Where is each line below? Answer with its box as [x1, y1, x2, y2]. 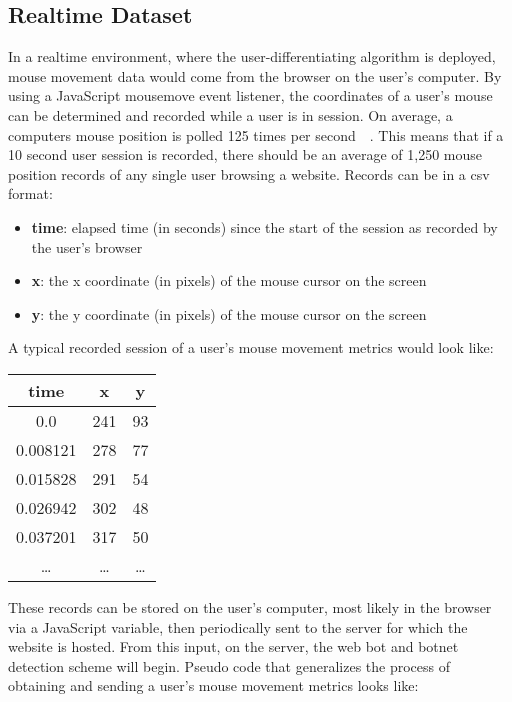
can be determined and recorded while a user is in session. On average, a [8, 104, 453, 125]
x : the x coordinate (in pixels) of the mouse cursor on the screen [31, 270, 427, 291]
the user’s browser [31, 236, 143, 257]
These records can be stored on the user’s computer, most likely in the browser [8, 596, 492, 617]
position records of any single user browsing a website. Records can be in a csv [8, 163, 490, 184]
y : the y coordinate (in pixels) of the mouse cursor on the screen [31, 303, 427, 324]
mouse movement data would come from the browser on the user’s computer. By [8, 65, 502, 86]
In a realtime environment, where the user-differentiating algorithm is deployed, [8, 46, 496, 67]
